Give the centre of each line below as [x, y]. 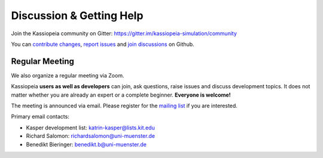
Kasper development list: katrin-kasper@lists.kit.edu [90, 128]
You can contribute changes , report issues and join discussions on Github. [103, 44]
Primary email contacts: [40, 117]
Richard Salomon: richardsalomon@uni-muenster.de [91, 136]
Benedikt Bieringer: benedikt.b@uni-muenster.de [86, 144]
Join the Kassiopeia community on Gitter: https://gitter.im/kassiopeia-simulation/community [124, 33]
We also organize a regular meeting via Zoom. [68, 75]
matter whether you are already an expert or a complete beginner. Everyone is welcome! [121, 95]
